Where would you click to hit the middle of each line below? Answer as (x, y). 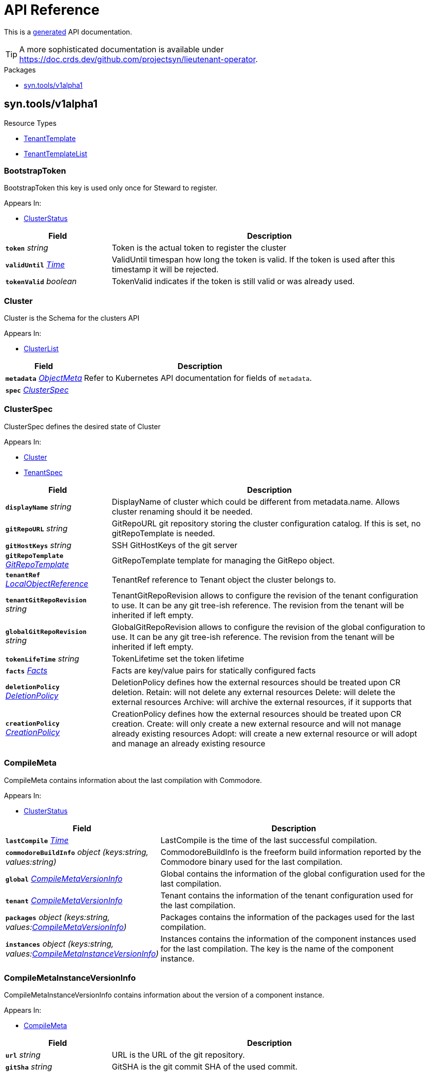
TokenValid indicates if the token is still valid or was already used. (233, 281)
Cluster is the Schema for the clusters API (72, 318)
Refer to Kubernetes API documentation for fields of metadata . (198, 378)
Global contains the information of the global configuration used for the (293, 873)
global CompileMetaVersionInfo (64, 878)
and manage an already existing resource (189, 743)
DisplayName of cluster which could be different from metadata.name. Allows (256, 501)
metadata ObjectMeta (44, 378)
